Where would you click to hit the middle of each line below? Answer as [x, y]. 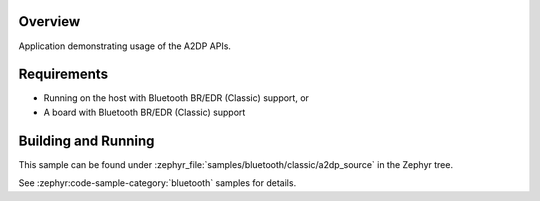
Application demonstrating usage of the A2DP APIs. [125, 46]
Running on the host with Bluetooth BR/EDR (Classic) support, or [176, 98]
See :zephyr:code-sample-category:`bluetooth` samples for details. [157, 183]
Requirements [63, 74]
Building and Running [86, 140]
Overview [49, 21]
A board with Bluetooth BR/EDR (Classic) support [144, 112]
